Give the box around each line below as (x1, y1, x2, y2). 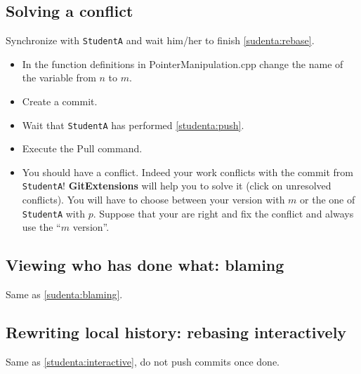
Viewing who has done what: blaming (6, 254, 284, 276)
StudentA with (22, 206, 85, 220)
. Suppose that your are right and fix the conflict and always (93, 206, 354, 220)
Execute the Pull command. (22, 141, 143, 156)
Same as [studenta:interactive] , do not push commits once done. (6, 354, 280, 368)
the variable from (22, 70, 96, 85)
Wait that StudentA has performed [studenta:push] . (22, 117, 244, 132)
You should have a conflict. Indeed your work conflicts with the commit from (22, 164, 354, 179)
